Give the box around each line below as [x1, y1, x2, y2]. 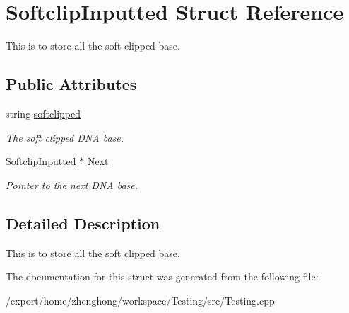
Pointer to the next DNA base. [6, 177, 138, 192]
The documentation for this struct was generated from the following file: [6, 269, 319, 284]
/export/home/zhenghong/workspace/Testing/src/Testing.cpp [6, 292, 275, 307]
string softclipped [6, 106, 81, 120]
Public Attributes [6, 73, 137, 95]
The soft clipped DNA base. [6, 130, 124, 144]
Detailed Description [6, 212, 160, 234]
